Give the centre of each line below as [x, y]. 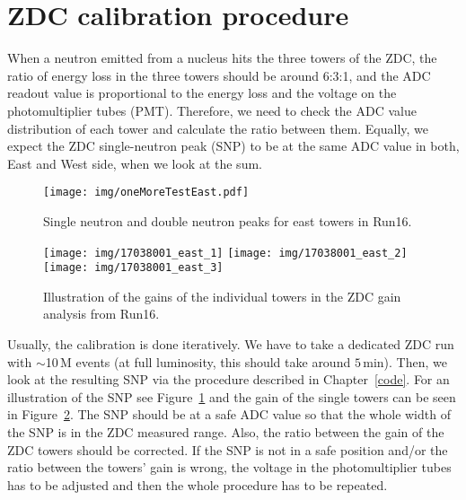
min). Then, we [405, 361]
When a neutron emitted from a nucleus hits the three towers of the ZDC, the [222, 58]
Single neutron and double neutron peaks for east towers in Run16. [228, 220]
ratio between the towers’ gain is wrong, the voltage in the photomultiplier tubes [229, 467]
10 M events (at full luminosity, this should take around [198, 361]
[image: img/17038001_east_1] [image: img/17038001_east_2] [225, 253]
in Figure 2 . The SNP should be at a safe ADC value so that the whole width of [229, 414]
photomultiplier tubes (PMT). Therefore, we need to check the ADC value [212, 110]
